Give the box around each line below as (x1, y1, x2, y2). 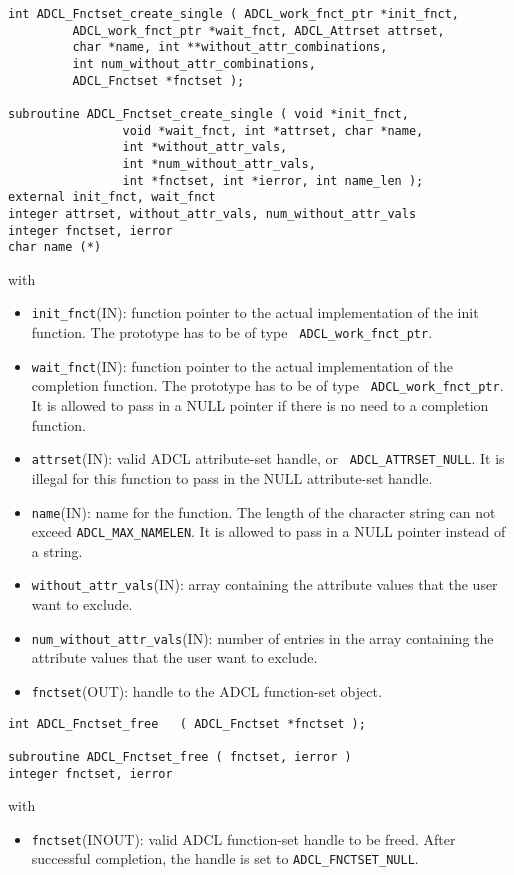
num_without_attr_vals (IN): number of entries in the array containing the (31, 627, 494, 648)
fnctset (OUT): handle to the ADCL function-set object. (31, 680, 382, 701)
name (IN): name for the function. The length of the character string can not (31, 501, 496, 522)
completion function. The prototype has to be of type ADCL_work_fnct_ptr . (31, 375, 504, 396)
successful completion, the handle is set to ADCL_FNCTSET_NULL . (31, 848, 419, 869)
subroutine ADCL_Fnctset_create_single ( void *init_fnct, (8, 106, 409, 121)
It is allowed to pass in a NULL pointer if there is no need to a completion (31, 395, 489, 416)
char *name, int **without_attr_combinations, (72, 40, 388, 55)
